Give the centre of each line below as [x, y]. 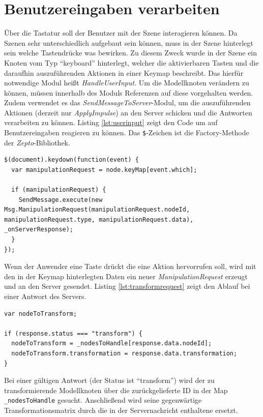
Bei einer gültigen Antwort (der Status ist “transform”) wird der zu [109, 380]
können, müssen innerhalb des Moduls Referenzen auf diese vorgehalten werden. [129, 92]
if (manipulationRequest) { [59, 190]
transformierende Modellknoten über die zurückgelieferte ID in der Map [116, 390]
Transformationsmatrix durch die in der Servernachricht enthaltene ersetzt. [121, 410]
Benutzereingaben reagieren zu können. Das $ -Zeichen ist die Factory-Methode [127, 132]
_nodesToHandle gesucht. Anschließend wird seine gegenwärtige [103, 400]
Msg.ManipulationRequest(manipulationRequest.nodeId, [97, 210]
